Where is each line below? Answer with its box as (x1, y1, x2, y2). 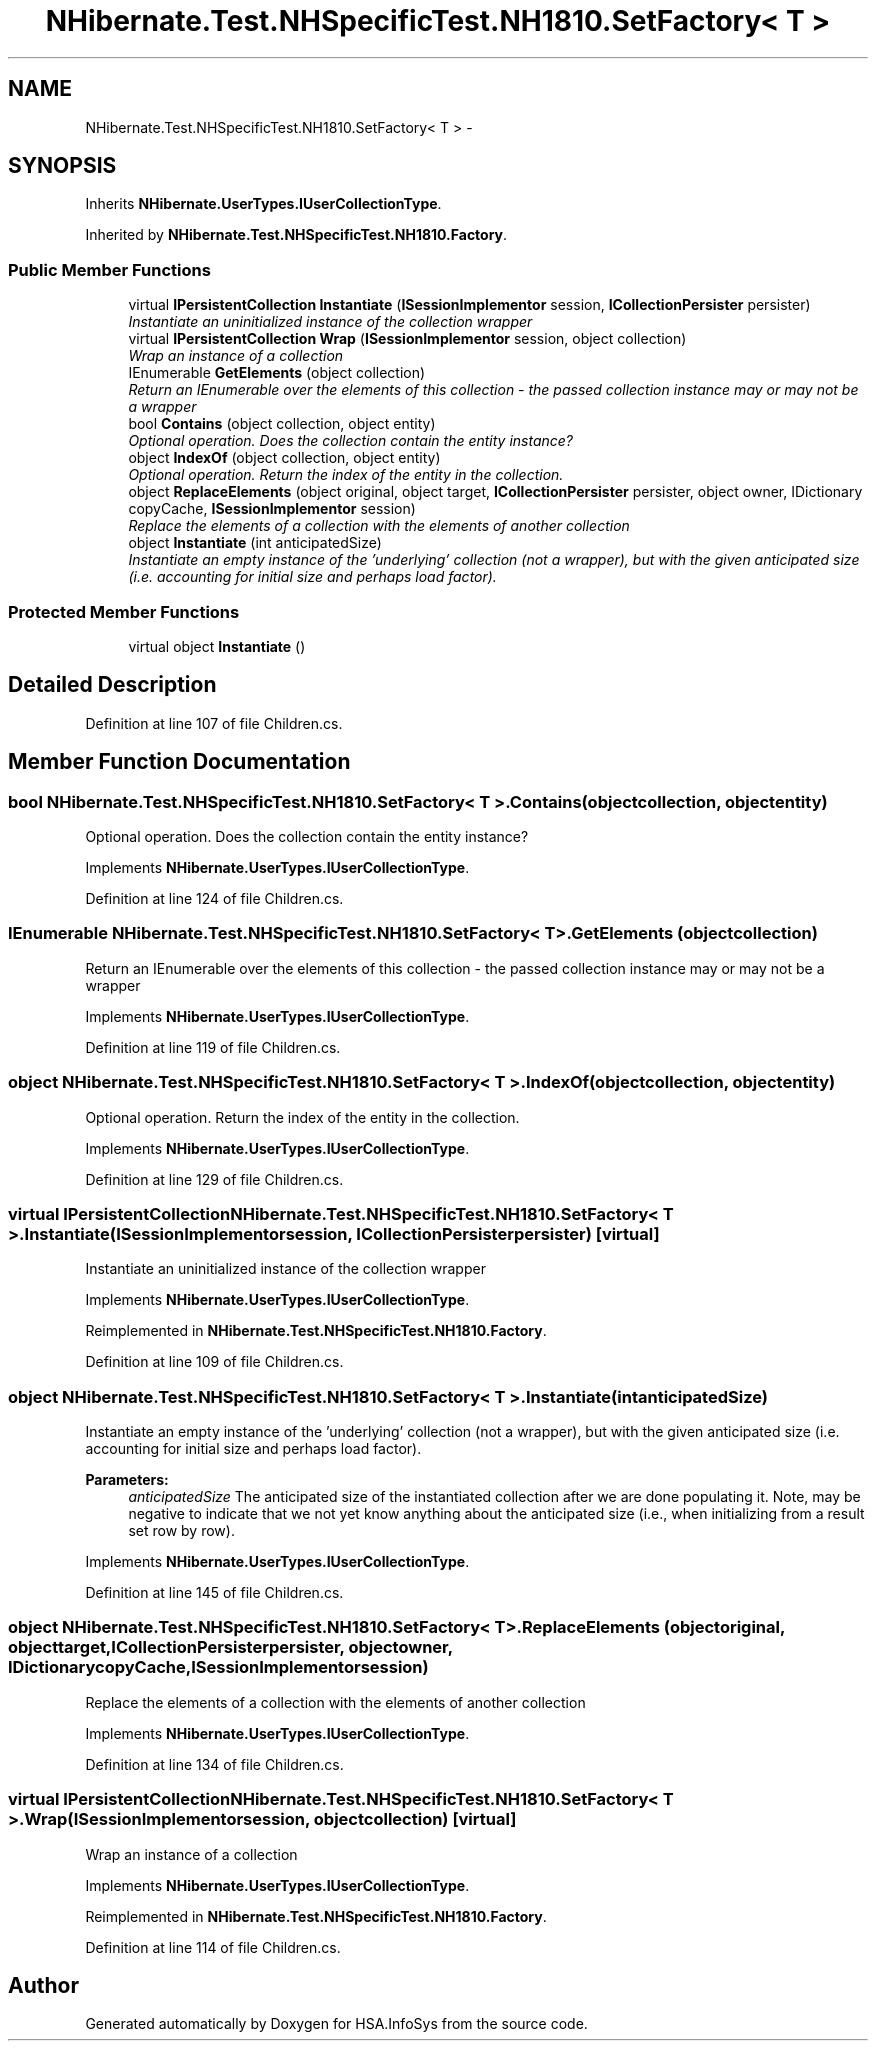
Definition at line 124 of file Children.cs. (85, 890, 344, 907)
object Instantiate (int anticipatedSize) (128, 534, 382, 552)
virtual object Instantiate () (128, 637, 306, 655)
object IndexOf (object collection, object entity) (128, 449, 441, 467)
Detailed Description (8, 672, 217, 698)
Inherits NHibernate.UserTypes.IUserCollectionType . (85, 195, 442, 213)
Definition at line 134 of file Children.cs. (85, 1755, 344, 1773)
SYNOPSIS (8, 153, 117, 179)
